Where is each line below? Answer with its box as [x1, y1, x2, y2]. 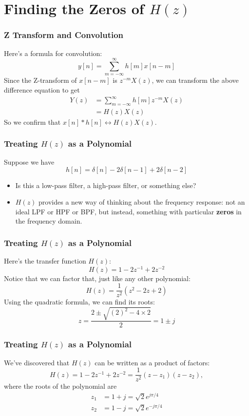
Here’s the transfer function [4, 255, 86, 265]
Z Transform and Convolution [4, 29, 124, 41]
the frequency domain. [15, 216, 82, 226]
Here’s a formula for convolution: [4, 48, 102, 58]
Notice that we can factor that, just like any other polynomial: [4, 273, 191, 283]
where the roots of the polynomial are [4, 381, 117, 391]
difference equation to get [4, 84, 80, 95]
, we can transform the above [152, 75, 239, 85]
